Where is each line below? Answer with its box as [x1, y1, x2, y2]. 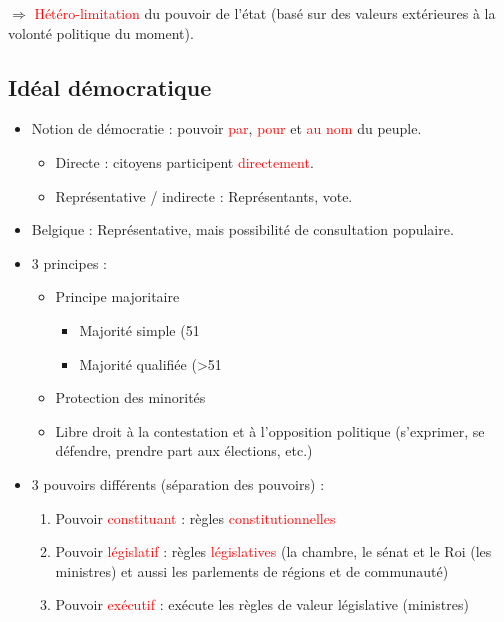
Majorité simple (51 [79, 319, 200, 340]
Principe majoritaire [55, 286, 180, 307]
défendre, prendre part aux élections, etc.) [55, 440, 313, 461]
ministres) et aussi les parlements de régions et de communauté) [55, 560, 449, 581]
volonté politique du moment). [8, 22, 194, 43]
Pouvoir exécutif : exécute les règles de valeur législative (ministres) [55, 594, 469, 615]
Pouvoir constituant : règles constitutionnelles [55, 507, 336, 528]
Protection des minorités [55, 387, 206, 408]
